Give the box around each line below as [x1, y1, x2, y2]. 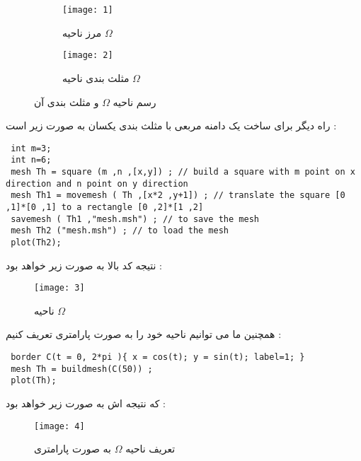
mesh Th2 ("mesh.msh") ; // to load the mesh [11, 226, 229, 236]
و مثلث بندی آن [34, 94, 99, 109]
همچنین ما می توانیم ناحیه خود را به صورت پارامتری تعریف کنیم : [6, 327, 282, 342]
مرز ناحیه [62, 25, 102, 40]
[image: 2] [62, 50, 113, 61]
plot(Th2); [11, 237, 62, 247]
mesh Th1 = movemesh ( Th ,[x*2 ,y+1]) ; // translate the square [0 [11, 190, 345, 201]
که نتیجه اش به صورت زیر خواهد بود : [6, 396, 166, 410]
